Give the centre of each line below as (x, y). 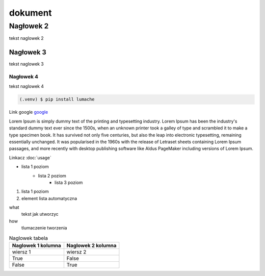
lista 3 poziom (69, 182)
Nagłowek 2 (29, 26)
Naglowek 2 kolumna (92, 246)
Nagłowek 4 (24, 77)
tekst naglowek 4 (26, 86)
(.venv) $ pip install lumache (57, 100)
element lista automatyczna (49, 198)
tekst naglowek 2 (26, 38)
